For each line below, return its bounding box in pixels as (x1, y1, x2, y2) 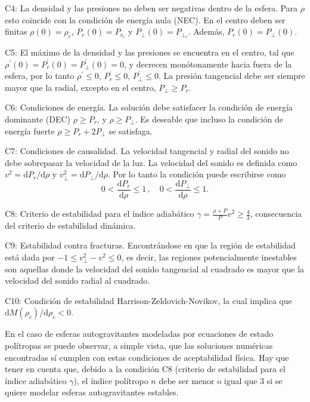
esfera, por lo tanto (5, 69, 75, 82)
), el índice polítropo (73, 374, 148, 386)
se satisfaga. (108, 124, 153, 137)
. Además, (188, 25, 225, 38)
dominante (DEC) (5, 113, 71, 125)
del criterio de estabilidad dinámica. (5, 219, 136, 231)
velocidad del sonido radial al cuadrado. (5, 274, 150, 287)
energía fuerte (5, 124, 55, 137)
